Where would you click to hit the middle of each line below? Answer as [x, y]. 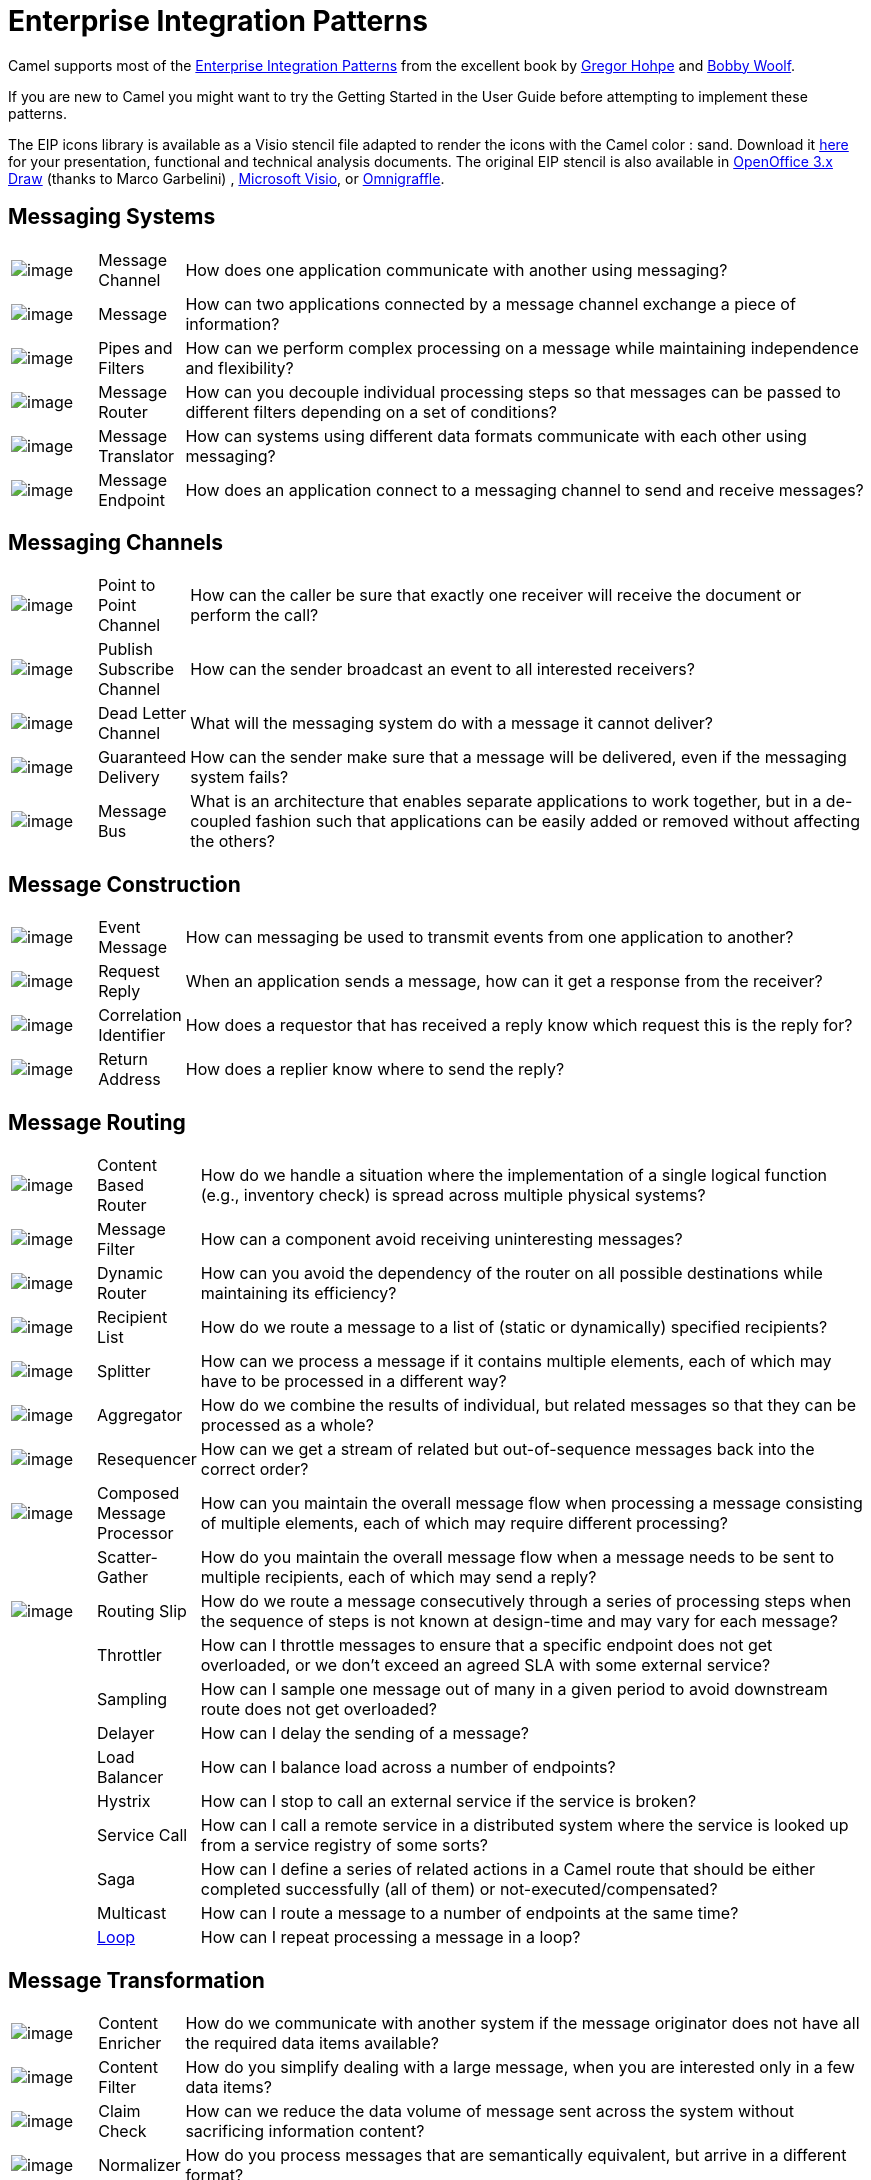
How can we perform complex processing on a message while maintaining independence [522, 347]
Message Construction [124, 884]
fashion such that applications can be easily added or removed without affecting [557, 821]
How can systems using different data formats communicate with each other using [496, 435]
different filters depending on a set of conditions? [371, 411]
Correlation [140, 1015]
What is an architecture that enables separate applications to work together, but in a [506, 801]
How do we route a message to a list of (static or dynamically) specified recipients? [514, 1327]
